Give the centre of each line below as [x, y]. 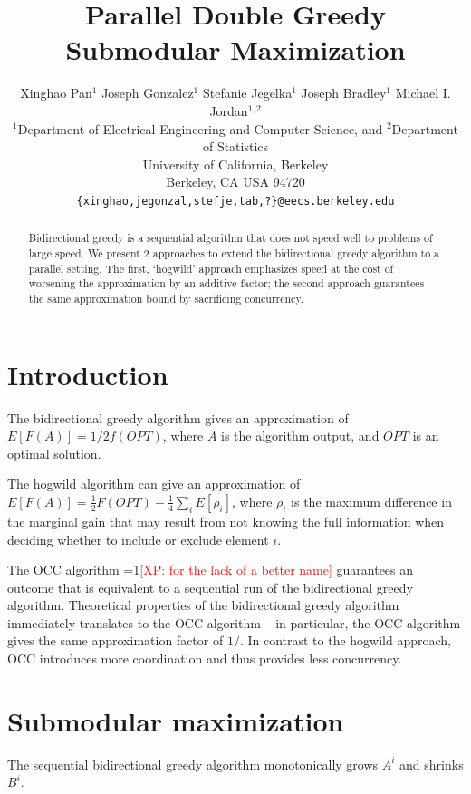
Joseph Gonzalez [148, 93]
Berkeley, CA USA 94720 [235, 182]
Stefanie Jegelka [247, 93]
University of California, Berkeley [235, 164]
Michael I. [423, 93]
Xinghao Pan [56, 93]
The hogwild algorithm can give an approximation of [154, 484]
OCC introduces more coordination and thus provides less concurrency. [205, 658]
